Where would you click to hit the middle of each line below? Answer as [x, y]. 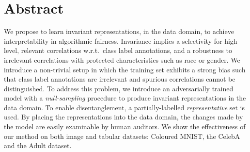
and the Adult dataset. [38, 145]
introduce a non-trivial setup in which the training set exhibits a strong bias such [125, 69]
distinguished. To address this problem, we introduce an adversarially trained [119, 88]
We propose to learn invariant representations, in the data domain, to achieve [119, 31]
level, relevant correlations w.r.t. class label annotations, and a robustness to [118, 50]
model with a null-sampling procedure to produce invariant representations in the [125, 98]
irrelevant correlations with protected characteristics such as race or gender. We [122, 59]
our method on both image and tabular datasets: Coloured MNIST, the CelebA [122, 136]
